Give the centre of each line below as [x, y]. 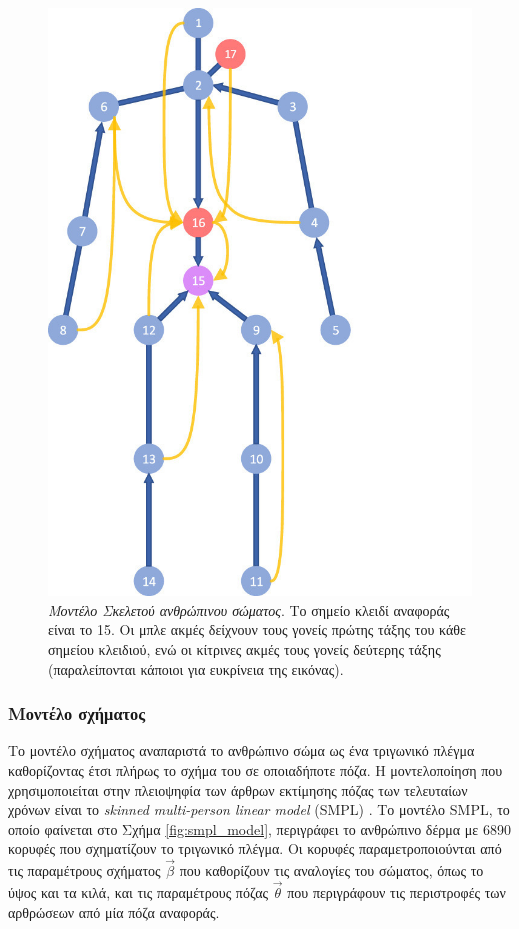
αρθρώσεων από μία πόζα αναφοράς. [114, 911]
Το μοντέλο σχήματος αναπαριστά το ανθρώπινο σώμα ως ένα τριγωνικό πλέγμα [241, 750]
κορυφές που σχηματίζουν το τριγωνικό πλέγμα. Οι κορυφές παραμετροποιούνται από [255, 848]
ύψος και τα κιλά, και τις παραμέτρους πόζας [138, 891]
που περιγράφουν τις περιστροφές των [396, 891]
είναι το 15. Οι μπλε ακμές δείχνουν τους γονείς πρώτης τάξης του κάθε [257, 629]
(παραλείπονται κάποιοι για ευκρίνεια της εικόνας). [196, 668]
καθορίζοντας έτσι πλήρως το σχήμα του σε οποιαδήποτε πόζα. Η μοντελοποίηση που [255, 769]
